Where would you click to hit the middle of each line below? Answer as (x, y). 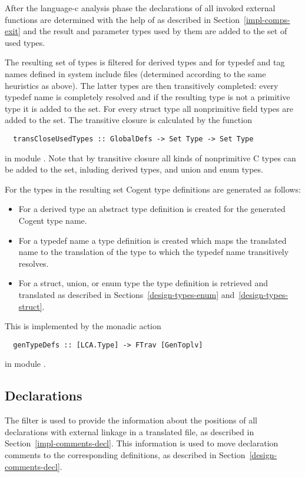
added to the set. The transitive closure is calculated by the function (128, 120)
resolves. (34, 263)
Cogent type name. (53, 220)
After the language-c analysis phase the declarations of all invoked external (140, 8)
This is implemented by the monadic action (83, 326)
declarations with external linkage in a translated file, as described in (130, 431)
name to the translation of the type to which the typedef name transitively (154, 252)
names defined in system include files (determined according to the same (135, 73)
